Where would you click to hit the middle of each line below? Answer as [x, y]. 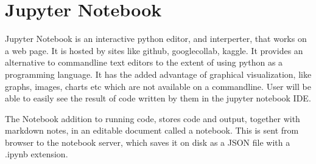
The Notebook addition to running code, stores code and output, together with [153, 118]
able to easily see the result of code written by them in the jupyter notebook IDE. [158, 98]
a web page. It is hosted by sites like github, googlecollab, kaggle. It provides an [154, 50]
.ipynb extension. [37, 154]
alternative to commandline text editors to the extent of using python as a [144, 62]
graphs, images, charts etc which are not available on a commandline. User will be [158, 86]
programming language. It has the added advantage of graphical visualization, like [158, 74]
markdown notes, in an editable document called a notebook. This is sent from [152, 130]
